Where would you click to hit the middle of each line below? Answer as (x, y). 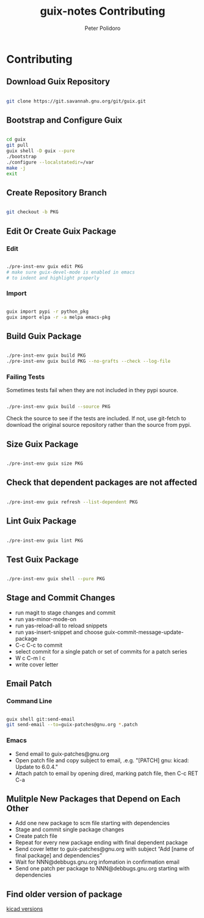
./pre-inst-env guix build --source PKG (59, 407)
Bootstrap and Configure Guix (64, 120)
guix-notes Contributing (103, 11)
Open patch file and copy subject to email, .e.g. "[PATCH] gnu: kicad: (102, 760)
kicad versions (25, 909)
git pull (17, 145)
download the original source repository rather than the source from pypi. (99, 425)
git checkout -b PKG (33, 212)
